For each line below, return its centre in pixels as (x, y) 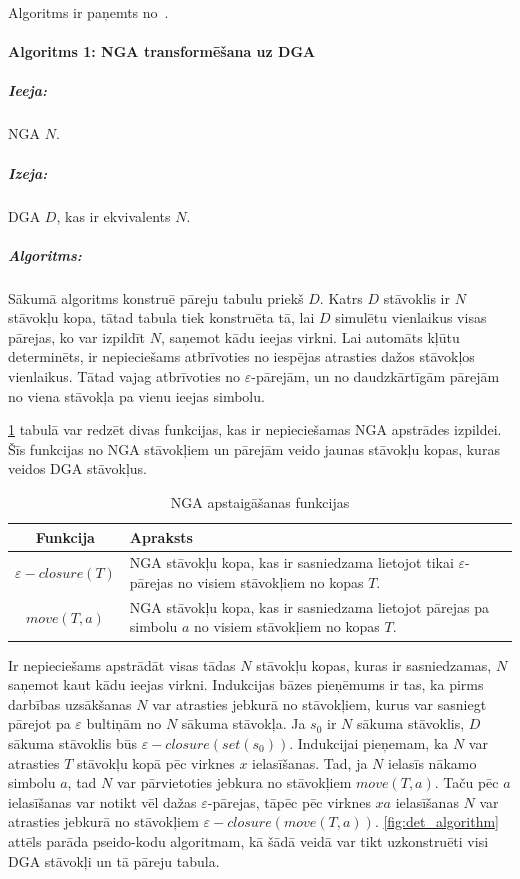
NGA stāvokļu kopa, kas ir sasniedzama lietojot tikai (291, 562)
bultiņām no (124, 723)
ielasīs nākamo (432, 762)
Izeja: (28, 172)
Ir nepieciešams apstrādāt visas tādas (122, 664)
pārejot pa (39, 723)
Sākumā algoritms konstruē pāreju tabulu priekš (156, 297)
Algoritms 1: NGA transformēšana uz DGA (162, 51)
